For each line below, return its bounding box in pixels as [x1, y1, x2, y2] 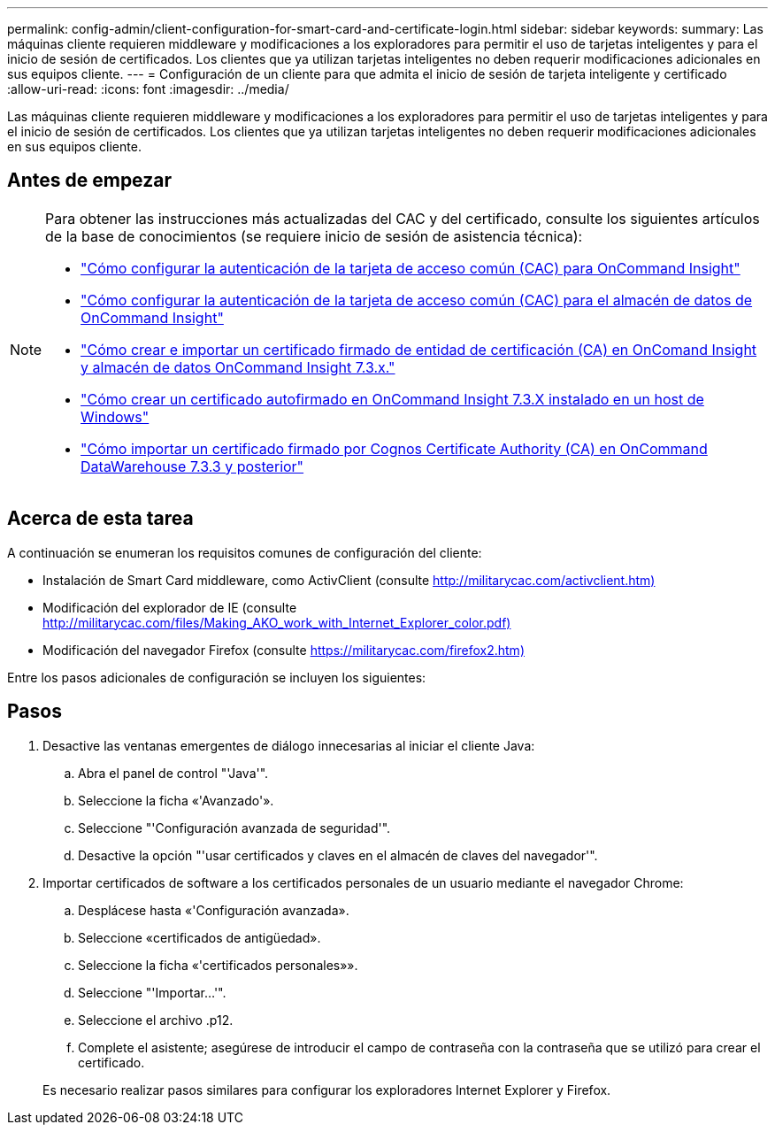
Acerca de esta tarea [7, 507, 194, 530]
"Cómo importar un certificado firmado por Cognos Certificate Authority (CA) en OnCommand [81, 439, 708, 458]
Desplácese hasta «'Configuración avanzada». [78, 902, 349, 918]
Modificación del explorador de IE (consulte [42, 599, 297, 615]
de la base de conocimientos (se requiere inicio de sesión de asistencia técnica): [45, 227, 583, 245]
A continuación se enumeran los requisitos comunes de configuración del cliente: [7, 544, 482, 560]
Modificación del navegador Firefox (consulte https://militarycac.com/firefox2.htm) [42, 642, 525, 658]
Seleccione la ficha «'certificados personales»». [78, 957, 358, 973]
